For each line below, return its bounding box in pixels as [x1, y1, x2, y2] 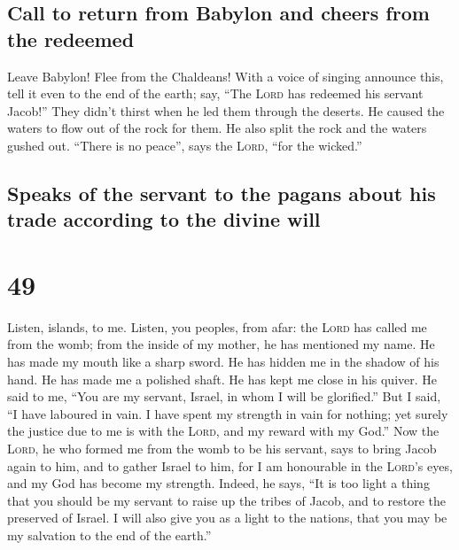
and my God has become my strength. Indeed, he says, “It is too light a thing [7, 474, 430, 492]
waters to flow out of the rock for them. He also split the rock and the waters [7, 119, 427, 137]
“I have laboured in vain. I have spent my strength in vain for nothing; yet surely [7, 404, 448, 422]
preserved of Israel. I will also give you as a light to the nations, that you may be [7, 508, 447, 527]
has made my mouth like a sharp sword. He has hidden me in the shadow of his [7, 352, 440, 371]
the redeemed [7, 25, 135, 52]
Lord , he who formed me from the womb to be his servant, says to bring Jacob [7, 439, 437, 458]
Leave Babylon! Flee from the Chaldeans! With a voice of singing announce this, [7, 66, 444, 85]
